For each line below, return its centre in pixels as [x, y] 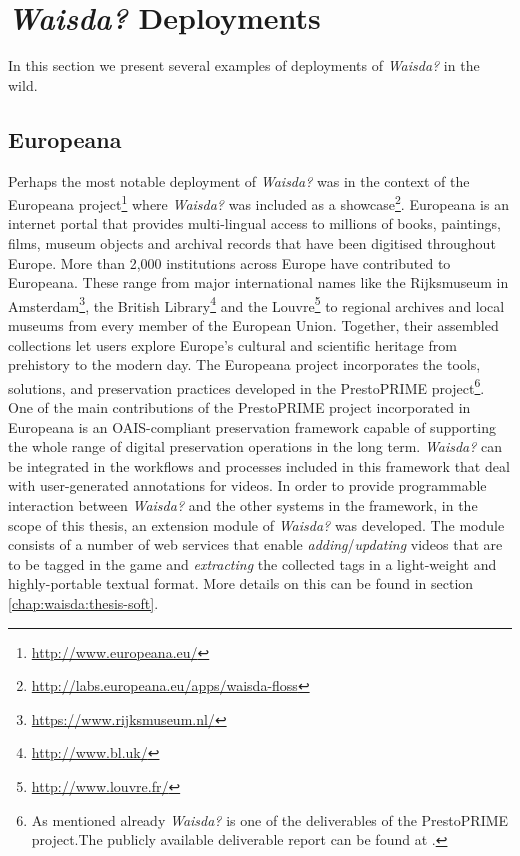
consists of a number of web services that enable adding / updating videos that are [255, 544]
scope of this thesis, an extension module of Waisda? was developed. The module [256, 524]
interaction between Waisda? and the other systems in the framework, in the [243, 504]
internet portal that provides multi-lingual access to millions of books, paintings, [254, 223]
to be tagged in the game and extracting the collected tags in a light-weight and [252, 563]
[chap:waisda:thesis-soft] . [83, 602]
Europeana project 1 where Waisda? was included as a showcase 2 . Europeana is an [258, 202]
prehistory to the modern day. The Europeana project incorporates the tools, [244, 364]
